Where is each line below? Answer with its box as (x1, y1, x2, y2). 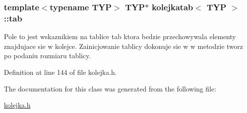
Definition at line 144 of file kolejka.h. (4, 67, 117, 77)
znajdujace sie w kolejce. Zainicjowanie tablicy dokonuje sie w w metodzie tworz (4, 41, 243, 51)
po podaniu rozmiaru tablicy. (4, 50, 91, 61)
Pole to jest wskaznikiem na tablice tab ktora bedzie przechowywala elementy (4, 31, 236, 42)
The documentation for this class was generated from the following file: (4, 83, 216, 93)
